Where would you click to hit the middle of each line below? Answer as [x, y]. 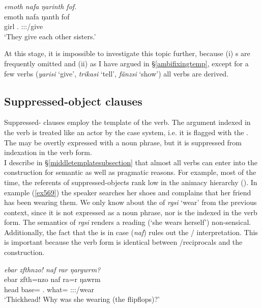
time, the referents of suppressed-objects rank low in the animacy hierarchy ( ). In [131, 182]
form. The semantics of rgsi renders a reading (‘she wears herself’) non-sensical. [128, 222]
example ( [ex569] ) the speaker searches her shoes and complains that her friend [128, 192]
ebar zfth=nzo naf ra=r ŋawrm [52, 279]
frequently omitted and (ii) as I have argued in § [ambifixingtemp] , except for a [126, 63]
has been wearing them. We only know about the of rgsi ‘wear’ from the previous [130, 202]
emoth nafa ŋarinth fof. [40, 6]
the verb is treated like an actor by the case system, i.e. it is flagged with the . [126, 132]
